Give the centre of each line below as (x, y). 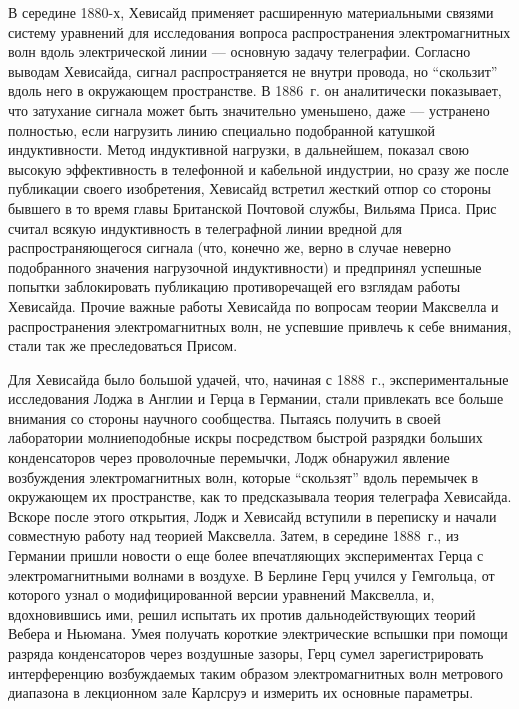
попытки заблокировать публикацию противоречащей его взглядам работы (234, 286)
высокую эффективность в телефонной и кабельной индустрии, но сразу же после (258, 168)
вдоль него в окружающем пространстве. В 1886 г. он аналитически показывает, (255, 90)
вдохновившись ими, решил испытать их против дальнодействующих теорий (242, 613)
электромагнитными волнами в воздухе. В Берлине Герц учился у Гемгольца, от (251, 574)
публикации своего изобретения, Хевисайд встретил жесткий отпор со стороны (249, 188)
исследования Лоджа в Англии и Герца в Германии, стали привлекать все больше (256, 398)
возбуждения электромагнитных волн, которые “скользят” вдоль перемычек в (243, 476)
